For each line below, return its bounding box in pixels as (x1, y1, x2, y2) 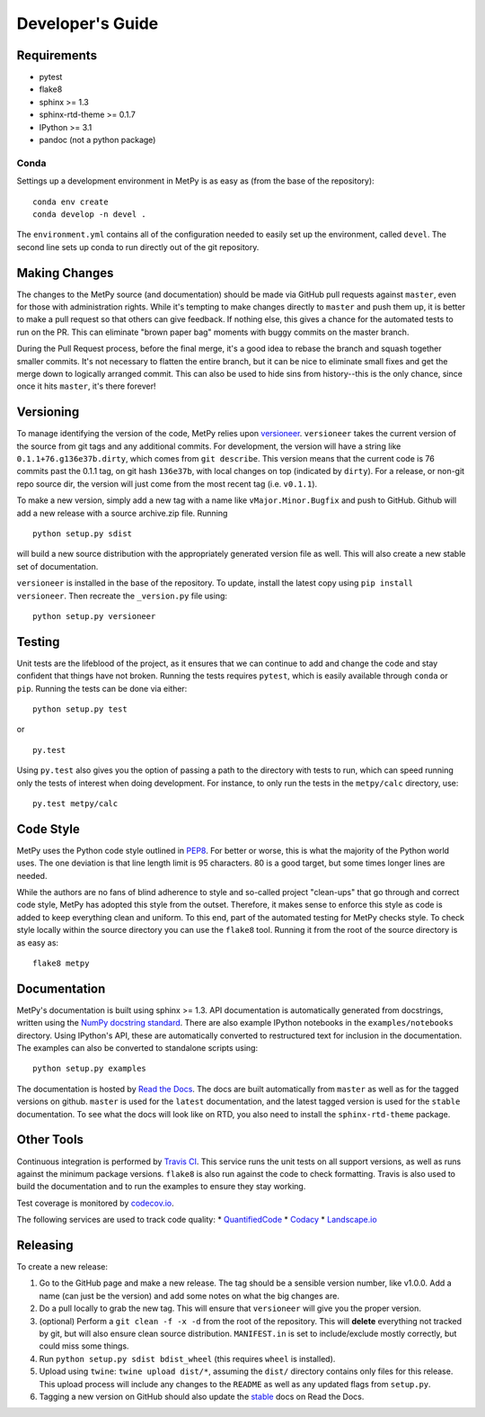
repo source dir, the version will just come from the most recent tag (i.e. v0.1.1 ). (16, 478, 318, 489)
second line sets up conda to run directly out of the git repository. (16, 241, 260, 252)
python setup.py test (32, 704, 128, 714)
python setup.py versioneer (32, 611, 156, 621)
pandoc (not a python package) (39, 135, 156, 146)
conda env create (32, 196, 109, 207)
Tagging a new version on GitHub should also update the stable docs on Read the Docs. (39, 1391, 365, 1402)
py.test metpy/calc (32, 798, 119, 809)
